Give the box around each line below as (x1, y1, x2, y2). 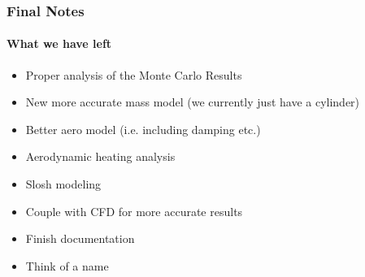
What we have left (7, 35, 112, 52)
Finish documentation (25, 230, 135, 247)
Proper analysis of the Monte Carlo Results (25, 66, 242, 83)
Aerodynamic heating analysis (25, 148, 176, 165)
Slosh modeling (25, 175, 102, 193)
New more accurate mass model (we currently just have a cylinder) (25, 93, 360, 110)
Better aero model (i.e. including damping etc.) (25, 120, 261, 137)
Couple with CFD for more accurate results (25, 202, 243, 219)
